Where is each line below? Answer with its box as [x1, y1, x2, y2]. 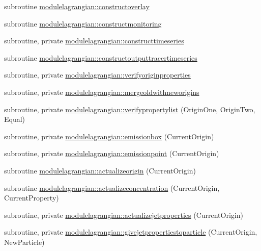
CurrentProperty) [4, 192, 59, 203]
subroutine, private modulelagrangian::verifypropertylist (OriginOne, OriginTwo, [4, 104, 255, 114]
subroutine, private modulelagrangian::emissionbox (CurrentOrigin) [4, 131, 214, 141]
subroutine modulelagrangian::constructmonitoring [4, 18, 162, 29]
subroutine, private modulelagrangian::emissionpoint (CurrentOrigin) [4, 148, 219, 159]
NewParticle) [4, 236, 45, 247]
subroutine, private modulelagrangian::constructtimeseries [4, 35, 184, 46]
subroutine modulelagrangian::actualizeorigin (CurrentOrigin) [4, 165, 196, 175]
